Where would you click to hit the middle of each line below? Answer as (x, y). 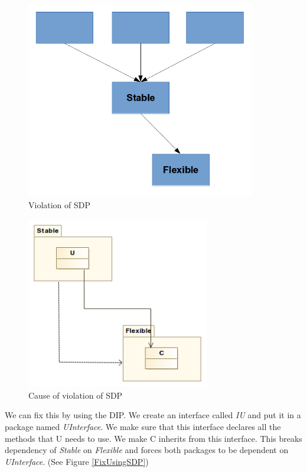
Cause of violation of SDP (76, 395)
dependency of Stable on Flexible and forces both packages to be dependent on (147, 450)
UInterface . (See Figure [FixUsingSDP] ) (77, 461)
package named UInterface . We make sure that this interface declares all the (143, 426)
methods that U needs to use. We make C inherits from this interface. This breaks (153, 438)
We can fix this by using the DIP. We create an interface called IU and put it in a (153, 415)
